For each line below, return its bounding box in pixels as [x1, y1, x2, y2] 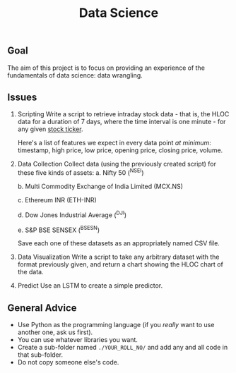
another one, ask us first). [17, 328, 93, 336]
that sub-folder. [17, 350, 64, 359]
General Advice [7, 302, 77, 314]
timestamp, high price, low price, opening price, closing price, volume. [17, 146, 223, 154]
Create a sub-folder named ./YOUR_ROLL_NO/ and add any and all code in [17, 343, 228, 352]
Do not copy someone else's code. [17, 358, 119, 367]
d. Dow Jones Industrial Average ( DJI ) [17, 209, 127, 219]
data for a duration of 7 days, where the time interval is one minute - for [17, 118, 226, 126]
